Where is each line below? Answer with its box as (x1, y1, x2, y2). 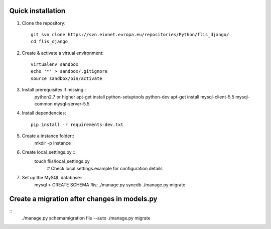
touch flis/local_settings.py (34, 158, 90, 164)
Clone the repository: (22, 20, 66, 26)
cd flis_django (31, 39, 68, 45)
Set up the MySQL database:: (22, 175, 83, 181)
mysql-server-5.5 (53, 101, 90, 107)
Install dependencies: (22, 110, 66, 116)
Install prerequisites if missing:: (22, 87, 86, 93)
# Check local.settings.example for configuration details (47, 165, 163, 171)
